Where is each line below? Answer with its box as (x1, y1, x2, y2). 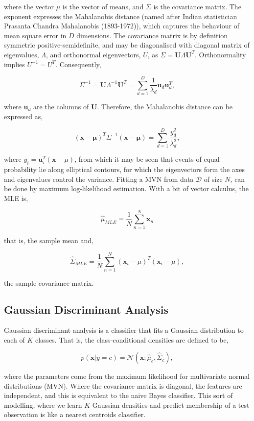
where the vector (4, 1, 54, 11)
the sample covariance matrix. (4, 278, 94, 288)
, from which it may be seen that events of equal (74, 154, 220, 164)
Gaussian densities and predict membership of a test (92, 399, 250, 410)
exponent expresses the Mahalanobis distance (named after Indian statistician (4, 11, 237, 21)
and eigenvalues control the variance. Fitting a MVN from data (4, 173, 194, 184)
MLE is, (4, 193, 28, 203)
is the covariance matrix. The (153, 1, 241, 11)
